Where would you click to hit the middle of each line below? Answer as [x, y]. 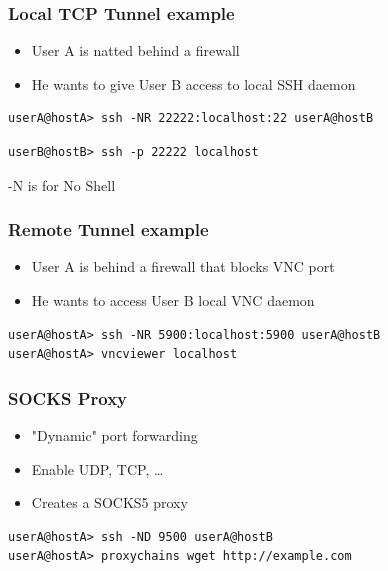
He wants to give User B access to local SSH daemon [193, 83]
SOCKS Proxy [67, 397]
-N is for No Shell [62, 184]
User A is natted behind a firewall [135, 50]
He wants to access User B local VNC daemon [173, 300]
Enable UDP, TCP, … [97, 468]
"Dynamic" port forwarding [114, 435]
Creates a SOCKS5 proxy [109, 502]
